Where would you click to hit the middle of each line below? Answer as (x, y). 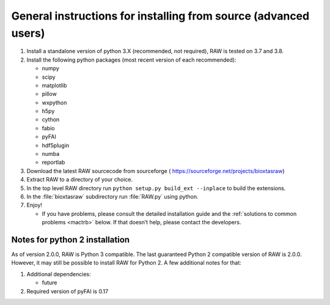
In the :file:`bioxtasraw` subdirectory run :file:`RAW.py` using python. (112, 196)
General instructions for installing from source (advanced (160, 16)
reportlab (53, 163)
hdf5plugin (56, 145)
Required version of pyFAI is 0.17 (68, 291)
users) (28, 33)
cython (51, 120)
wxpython (54, 102)
